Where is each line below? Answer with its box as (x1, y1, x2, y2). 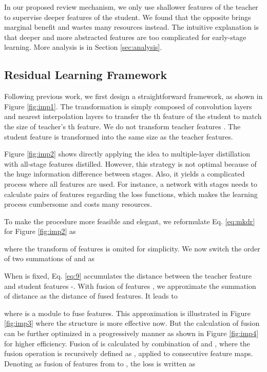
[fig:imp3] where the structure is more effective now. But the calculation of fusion (4, 318, 260, 328)
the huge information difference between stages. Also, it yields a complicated (4, 168, 245, 179)
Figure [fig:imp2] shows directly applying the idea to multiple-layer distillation (4, 148, 250, 159)
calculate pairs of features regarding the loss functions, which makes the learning (4, 188, 258, 199)
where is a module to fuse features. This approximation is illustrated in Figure (4, 307, 251, 318)
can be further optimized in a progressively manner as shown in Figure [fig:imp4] (4, 328, 259, 339)
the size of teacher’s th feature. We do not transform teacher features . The (4, 121, 241, 131)
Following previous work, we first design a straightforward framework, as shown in (4, 91, 263, 102)
